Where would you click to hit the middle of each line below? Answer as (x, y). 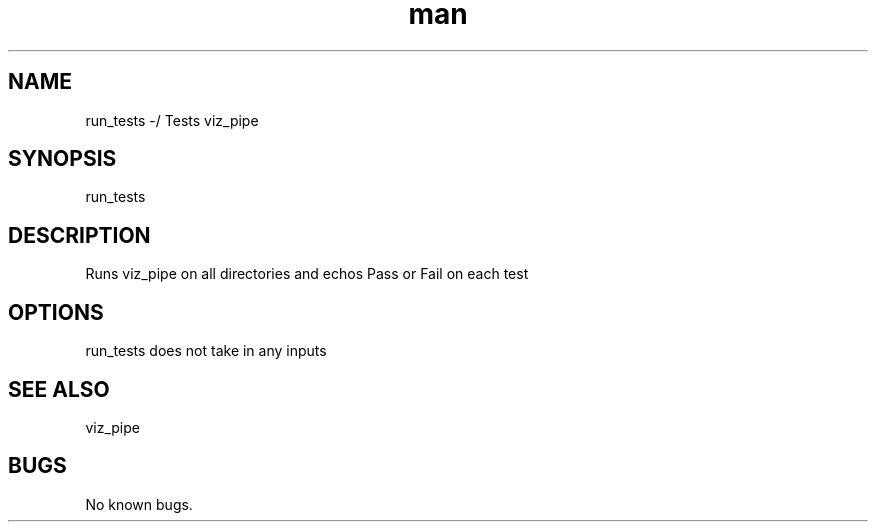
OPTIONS (56, 312)
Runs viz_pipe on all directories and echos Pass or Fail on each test (307, 274)
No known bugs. (139, 504)
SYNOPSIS (62, 159)
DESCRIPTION (79, 235)
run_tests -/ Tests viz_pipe (172, 120)
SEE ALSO (59, 389)
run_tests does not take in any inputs (206, 351)
